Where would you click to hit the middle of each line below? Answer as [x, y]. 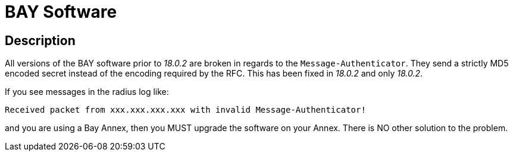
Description [40, 40]
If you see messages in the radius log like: [87, 92]
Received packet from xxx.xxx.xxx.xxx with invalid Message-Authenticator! [185, 110]
